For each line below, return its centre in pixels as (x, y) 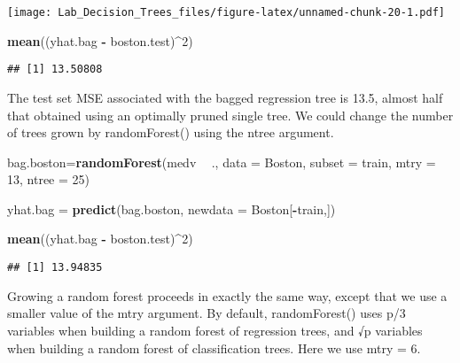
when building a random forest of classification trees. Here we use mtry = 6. (214, 348)
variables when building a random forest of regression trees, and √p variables (215, 330)
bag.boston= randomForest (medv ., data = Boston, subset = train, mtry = (222, 162)
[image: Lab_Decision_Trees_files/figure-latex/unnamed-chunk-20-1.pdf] (226, 12)
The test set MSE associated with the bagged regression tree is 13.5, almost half (225, 97)
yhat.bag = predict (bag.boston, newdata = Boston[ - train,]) (172, 209)
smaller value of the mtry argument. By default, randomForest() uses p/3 (207, 313)
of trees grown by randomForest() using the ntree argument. (171, 132)
